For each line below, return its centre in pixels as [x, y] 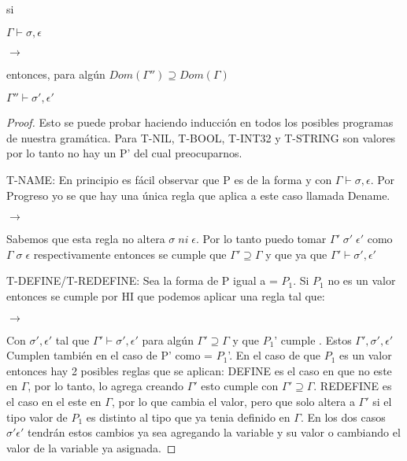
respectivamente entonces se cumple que [130, 254]
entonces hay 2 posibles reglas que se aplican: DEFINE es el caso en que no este [199, 370]
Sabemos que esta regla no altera [86, 239]
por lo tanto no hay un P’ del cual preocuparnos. [124, 153]
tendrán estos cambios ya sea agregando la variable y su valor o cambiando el [214, 432]
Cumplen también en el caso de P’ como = [109, 355]
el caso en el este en [54, 401]
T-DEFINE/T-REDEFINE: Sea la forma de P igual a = [142, 280]
